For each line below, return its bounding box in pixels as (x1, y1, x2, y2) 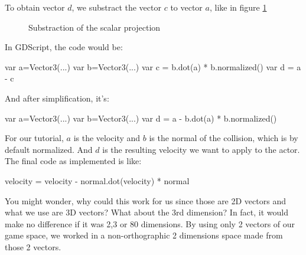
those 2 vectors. (5, 240, 61, 253)
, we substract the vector (71, 1, 161, 13)
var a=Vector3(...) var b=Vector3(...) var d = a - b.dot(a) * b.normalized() (5, 112, 277, 124)
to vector (170, 1, 203, 13)
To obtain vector (5, 1, 65, 13)
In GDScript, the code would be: (5, 41, 123, 53)
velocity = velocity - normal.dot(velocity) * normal (5, 174, 190, 187)
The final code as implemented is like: (5, 155, 142, 167)
